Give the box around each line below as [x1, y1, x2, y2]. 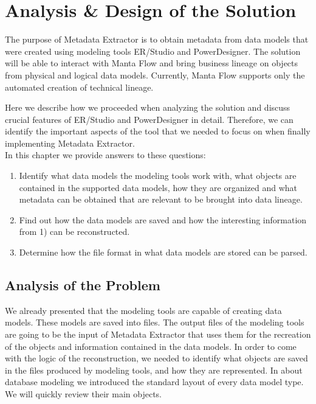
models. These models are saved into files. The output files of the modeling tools [5, 316, 304, 329]
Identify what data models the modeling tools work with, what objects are [19, 169, 297, 182]
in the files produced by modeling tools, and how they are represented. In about [5, 363, 303, 376]
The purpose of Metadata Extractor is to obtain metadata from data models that [5, 33, 309, 46]
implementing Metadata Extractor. [5, 136, 135, 149]
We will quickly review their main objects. [5, 387, 162, 400]
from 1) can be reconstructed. [19, 225, 130, 238]
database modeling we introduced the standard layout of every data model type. [5, 375, 304, 388]
